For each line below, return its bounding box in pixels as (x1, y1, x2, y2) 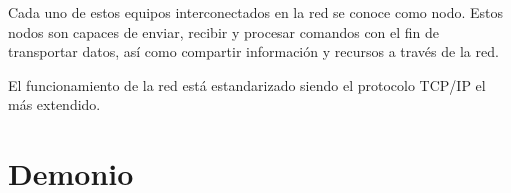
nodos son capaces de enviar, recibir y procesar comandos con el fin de (8, 21, 440, 42)
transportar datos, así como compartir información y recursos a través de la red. (8, 41, 499, 62)
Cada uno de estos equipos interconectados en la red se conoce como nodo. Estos (8, 2, 504, 22)
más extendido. (8, 94, 101, 115)
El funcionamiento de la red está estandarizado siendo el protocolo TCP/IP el (8, 74, 486, 95)
